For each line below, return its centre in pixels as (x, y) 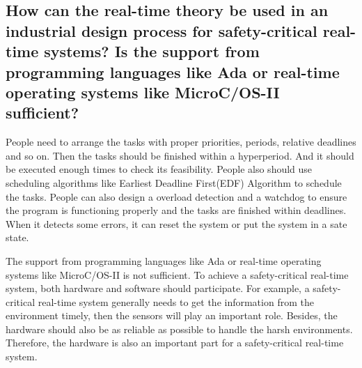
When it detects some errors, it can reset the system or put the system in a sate (176, 223)
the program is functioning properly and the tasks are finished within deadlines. (176, 210)
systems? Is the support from (152, 51)
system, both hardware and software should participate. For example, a (158, 288)
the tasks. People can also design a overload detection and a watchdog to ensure (176, 196)
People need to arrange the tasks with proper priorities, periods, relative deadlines (181, 142)
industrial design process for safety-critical (162, 30)
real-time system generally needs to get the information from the (176, 301)
